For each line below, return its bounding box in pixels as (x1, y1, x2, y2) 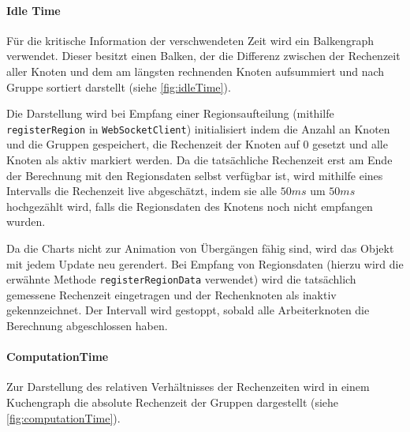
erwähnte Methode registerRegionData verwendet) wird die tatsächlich (6, 271, 356, 287)
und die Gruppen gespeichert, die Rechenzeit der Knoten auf (6, 136, 300, 152)
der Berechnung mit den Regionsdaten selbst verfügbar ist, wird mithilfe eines (6, 167, 383, 183)
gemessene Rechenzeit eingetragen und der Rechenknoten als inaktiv (6, 286, 337, 302)
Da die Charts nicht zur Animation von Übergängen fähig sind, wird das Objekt (6, 239, 394, 256)
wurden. (6, 213, 46, 230)
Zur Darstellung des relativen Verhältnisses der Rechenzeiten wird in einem (6, 378, 370, 395)
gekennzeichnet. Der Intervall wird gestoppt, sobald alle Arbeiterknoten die (6, 302, 370, 318)
